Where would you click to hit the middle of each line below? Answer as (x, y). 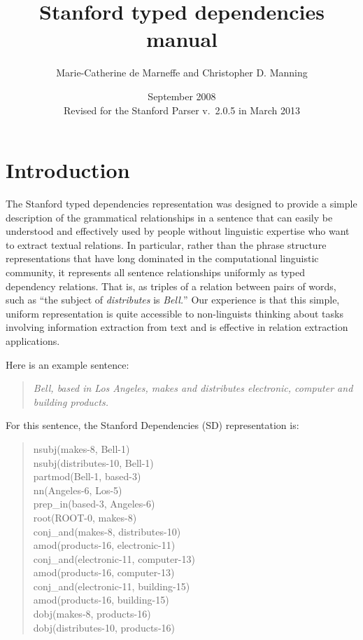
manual (182, 39)
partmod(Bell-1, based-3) (87, 476)
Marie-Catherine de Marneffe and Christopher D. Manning (182, 73)
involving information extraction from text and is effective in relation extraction (177, 327)
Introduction (68, 170)
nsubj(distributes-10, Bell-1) (93, 462)
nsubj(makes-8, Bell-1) (81, 448)
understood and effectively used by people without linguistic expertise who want (178, 231)
